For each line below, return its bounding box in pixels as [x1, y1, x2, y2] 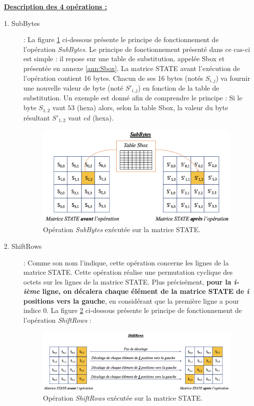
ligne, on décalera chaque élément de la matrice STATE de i [42, 286, 249, 296]
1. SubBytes [4, 18, 40, 28]
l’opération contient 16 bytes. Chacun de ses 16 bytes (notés [23, 72, 203, 83]
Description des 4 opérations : [4, 1, 107, 11]
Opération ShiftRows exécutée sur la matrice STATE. [43, 393, 203, 403]
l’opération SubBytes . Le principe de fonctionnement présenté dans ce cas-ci [23, 44, 250, 54]
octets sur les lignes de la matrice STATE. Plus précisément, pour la [23, 276, 232, 287]
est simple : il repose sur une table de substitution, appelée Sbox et [23, 53, 225, 64]
